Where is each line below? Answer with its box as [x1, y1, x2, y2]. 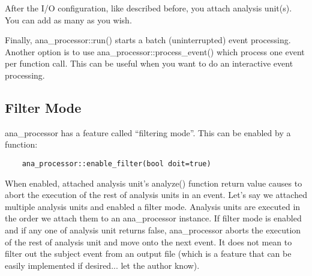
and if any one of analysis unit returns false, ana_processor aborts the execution [5, 223, 301, 236]
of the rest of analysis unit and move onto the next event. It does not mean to [5, 235, 292, 248]
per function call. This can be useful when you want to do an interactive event [5, 57, 293, 70]
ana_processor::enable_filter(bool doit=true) [22, 159, 211, 168]
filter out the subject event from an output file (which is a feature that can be [5, 247, 292, 260]
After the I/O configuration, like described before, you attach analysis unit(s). [5, 2, 292, 14]
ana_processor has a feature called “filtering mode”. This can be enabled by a [5, 126, 291, 139]
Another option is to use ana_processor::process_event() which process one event [5, 45, 305, 58]
